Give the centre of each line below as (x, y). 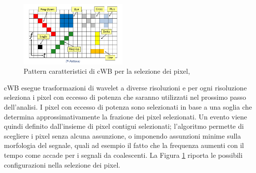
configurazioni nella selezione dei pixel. (62, 164)
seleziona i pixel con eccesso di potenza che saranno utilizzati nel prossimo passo (125, 97)
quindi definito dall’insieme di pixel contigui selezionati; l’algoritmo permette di (124, 126)
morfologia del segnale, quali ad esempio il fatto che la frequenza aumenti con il (124, 145)
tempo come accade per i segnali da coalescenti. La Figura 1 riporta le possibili (123, 155)
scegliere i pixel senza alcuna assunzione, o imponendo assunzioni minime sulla (123, 135)
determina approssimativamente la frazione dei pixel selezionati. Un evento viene (126, 116)
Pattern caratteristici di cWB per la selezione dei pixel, (107, 71)
